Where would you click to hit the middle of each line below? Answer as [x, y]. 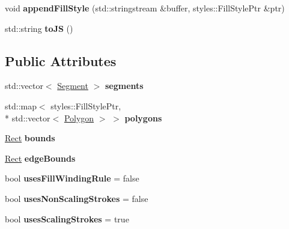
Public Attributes [61, 60]
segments [124, 86]
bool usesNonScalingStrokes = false [77, 198]
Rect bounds [30, 138]
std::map [21, 105]
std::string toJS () [39, 28]
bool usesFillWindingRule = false [72, 178]
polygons [143, 118]
